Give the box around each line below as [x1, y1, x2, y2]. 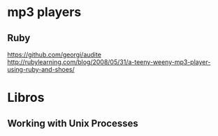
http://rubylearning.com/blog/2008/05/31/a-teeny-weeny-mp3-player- [7, 58, 211, 66]
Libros [7, 90, 45, 105]
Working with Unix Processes [7, 117, 138, 129]
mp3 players [7, 4, 82, 20]
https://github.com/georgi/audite [7, 50, 101, 59]
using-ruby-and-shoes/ [7, 66, 75, 73]
